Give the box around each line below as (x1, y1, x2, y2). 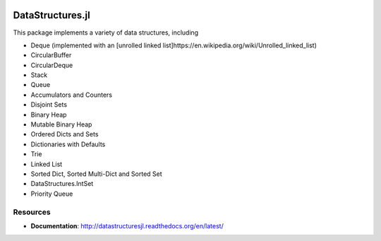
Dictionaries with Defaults (30, 140, 106, 148)
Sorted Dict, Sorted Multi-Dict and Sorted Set (30, 170, 162, 178)
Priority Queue (30, 189, 73, 198)
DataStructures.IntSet (30, 180, 94, 188)
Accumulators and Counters (30, 90, 113, 99)
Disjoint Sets (30, 100, 67, 109)
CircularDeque (30, 61, 73, 69)
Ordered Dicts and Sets (30, 130, 99, 139)
